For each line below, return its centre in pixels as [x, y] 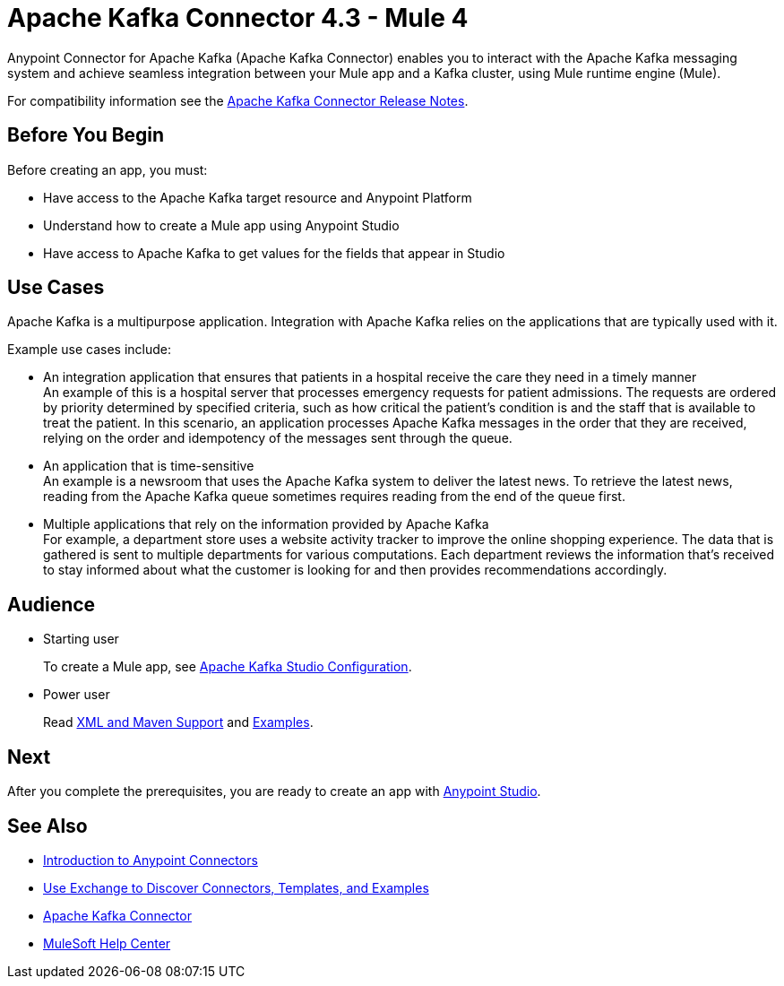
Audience [52, 604]
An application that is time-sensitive [149, 466]
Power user [77, 695]
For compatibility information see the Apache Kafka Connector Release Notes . [238, 100]
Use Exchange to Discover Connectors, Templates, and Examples [236, 887]
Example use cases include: [89, 350]
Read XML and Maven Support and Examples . [178, 722]
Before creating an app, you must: [108, 169]
